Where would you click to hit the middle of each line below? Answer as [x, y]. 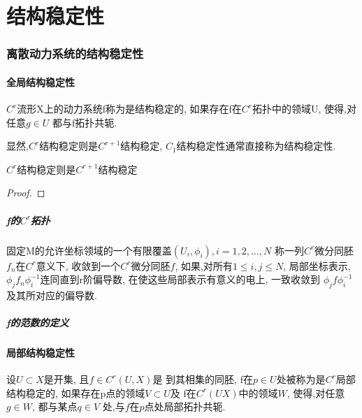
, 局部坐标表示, [317, 265]
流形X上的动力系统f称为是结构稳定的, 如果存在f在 [129, 109]
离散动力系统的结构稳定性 [75, 53]
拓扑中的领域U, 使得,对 [305, 109]
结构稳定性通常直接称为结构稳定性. [256, 146]
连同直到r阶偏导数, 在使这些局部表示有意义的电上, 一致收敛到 [180, 279]
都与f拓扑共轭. [85, 122]
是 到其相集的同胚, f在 [203, 379]
